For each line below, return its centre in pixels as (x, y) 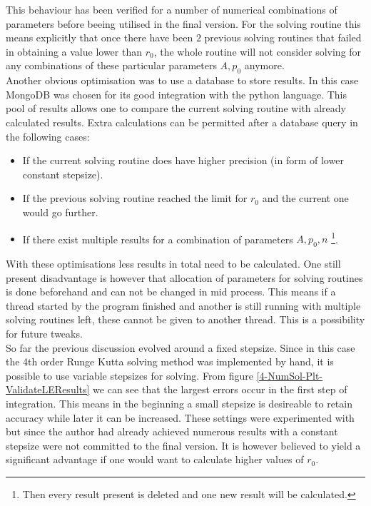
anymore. (264, 65)
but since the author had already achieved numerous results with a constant (172, 431)
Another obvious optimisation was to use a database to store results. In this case (182, 80)
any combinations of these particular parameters (111, 65)
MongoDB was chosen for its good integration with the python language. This (176, 94)
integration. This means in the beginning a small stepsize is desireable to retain (179, 403)
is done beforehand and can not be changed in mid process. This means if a (171, 292)
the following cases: (48, 136)
